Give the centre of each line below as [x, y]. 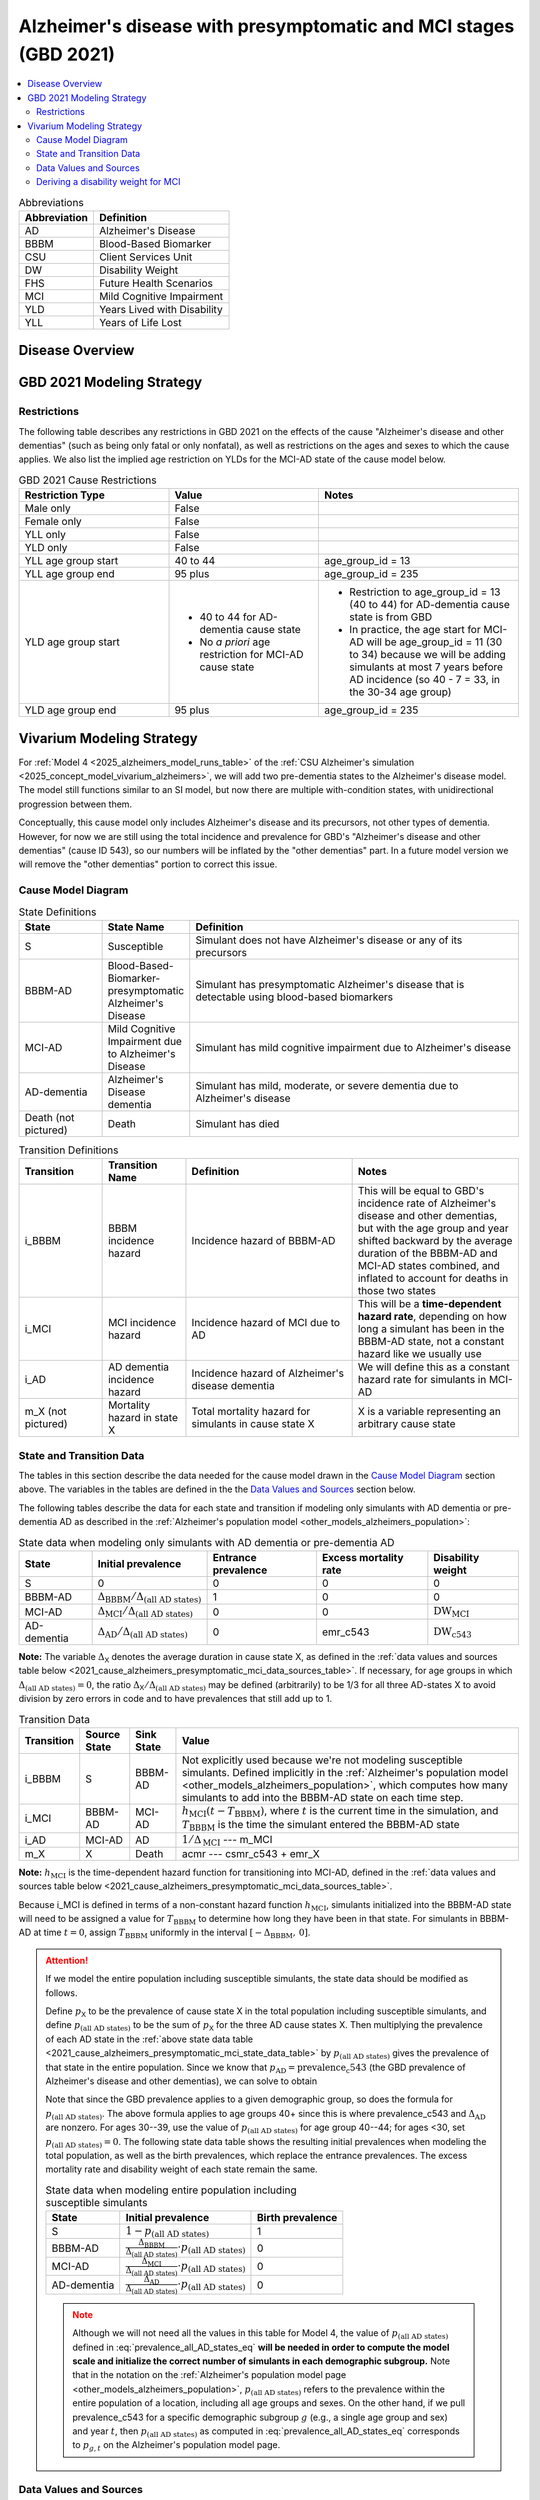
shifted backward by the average [435, 1241]
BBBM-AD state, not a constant [431, 1342]
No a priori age [235, 642]
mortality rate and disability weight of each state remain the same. [182, 2169]
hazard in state [143, 1418]
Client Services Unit [145, 257]
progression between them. [75, 804]
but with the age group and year [433, 1228]
